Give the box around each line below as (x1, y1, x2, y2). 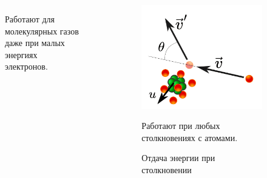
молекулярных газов (5, 24, 79, 37)
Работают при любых (141, 119, 220, 132)
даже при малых (5, 36, 65, 49)
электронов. (5, 60, 48, 73)
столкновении (141, 163, 192, 176)
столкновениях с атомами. (141, 131, 238, 143)
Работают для (5, 13, 55, 25)
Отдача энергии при (141, 151, 215, 164)
